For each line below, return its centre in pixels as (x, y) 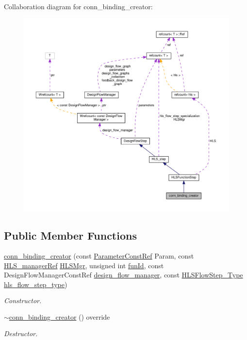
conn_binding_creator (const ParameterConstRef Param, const (99, 255)
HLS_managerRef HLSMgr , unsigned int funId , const (84, 265)
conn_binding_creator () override (59, 316)
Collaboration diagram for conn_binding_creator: (78, 6)
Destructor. (21, 333)
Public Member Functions (70, 235)
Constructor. (23, 300)
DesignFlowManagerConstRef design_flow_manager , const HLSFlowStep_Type (123, 275)
